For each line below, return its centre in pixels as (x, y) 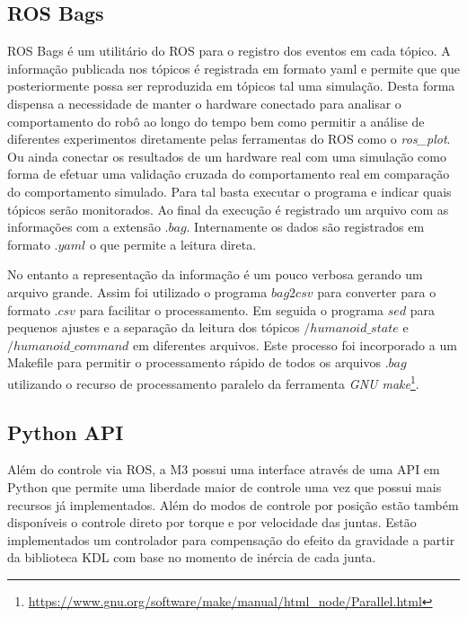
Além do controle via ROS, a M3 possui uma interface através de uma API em (224, 469)
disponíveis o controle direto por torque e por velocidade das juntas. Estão (212, 522)
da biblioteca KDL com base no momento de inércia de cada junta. (192, 557)
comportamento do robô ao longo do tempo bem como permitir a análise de (216, 121)
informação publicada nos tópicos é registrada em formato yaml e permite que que (234, 68)
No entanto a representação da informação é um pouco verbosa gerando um (215, 274)
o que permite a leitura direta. (173, 244)
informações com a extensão (84, 227)
